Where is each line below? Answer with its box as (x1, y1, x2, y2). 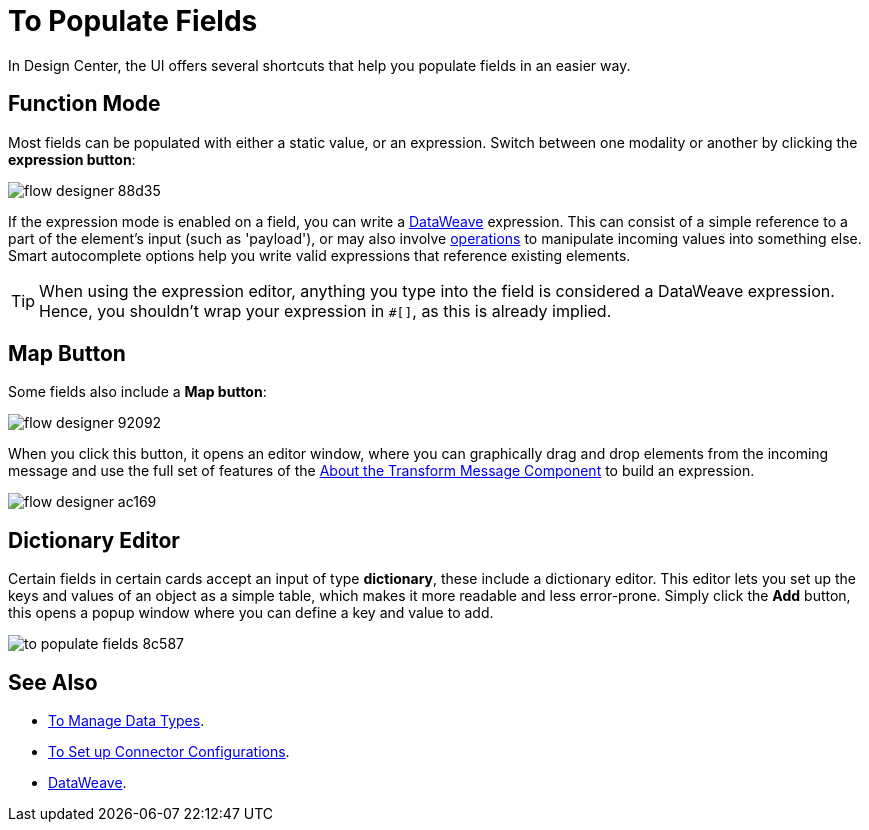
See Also (8, 669, 98, 695)
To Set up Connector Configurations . (48, 743, 290, 761)
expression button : (8, 150, 136, 168)
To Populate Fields (8, 4, 258, 38)
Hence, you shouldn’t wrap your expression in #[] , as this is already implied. (39, 300, 612, 321)
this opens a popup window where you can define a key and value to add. (8, 604, 494, 622)
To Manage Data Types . (48, 712, 205, 730)
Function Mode (8, 91, 161, 117)
